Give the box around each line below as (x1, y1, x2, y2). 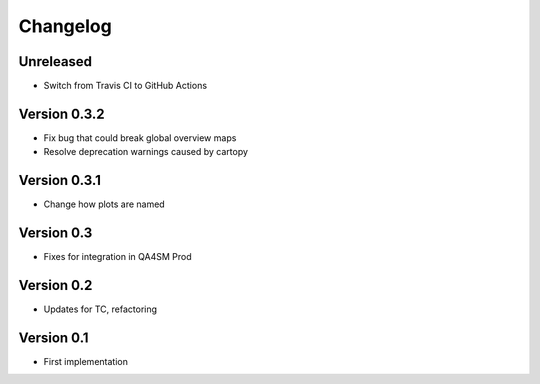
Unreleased (18, 53, 93, 70)
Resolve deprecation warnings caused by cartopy (43, 146, 249, 158)
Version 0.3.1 (18, 172, 102, 189)
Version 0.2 (18, 276, 93, 294)
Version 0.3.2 (18, 105, 105, 122)
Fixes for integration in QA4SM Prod (43, 251, 192, 263)
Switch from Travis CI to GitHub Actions (43, 80, 208, 92)
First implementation (43, 355, 129, 367)
